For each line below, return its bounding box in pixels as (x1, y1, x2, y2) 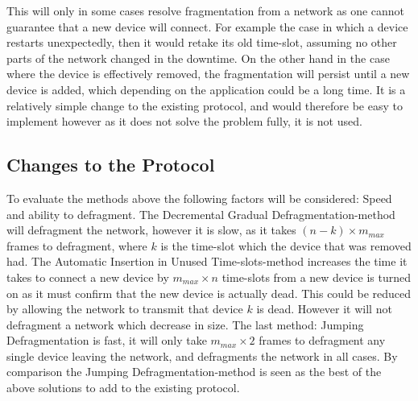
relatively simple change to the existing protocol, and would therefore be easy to (6, 97, 403, 114)
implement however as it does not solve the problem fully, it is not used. (6, 113, 362, 130)
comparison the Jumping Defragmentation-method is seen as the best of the (6, 363, 382, 380)
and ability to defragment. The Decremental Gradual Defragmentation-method (6, 205, 395, 222)
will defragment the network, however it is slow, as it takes (6, 221, 296, 238)
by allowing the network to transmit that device (6, 300, 243, 317)
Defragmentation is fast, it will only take (6, 332, 207, 349)
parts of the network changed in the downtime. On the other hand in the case (6, 49, 390, 66)
